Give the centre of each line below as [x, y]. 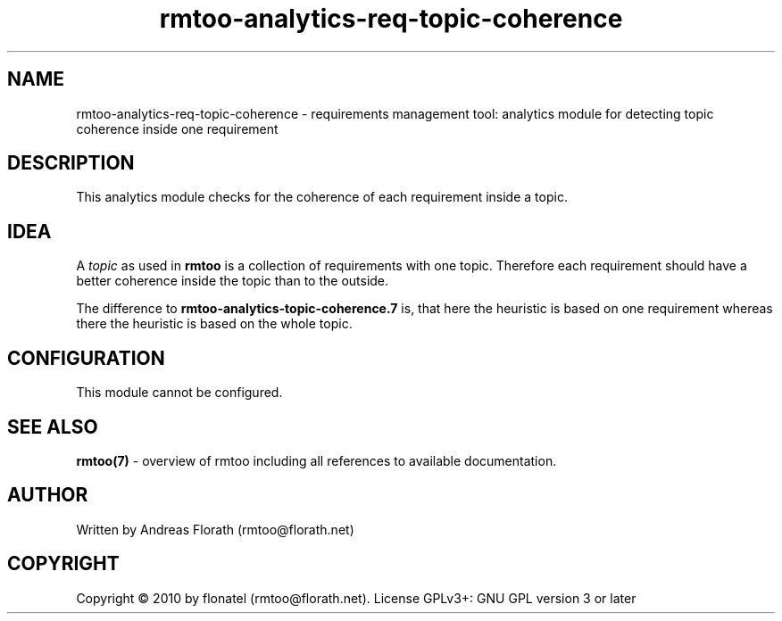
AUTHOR [48, 495]
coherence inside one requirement [177, 128]
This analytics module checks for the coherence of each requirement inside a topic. [322, 197]
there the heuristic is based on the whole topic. [214, 324]
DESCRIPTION [71, 163]
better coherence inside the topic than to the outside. [233, 281]
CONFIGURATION [86, 358]
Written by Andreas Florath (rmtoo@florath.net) [215, 529]
